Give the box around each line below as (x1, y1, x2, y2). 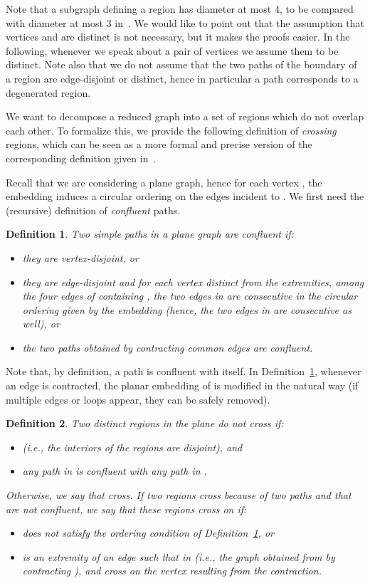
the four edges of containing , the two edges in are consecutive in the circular (22, 288, 358, 303)
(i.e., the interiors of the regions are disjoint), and (22, 439, 243, 454)
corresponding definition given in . (6, 150, 157, 165)
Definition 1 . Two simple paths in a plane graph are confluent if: (6, 226, 294, 241)
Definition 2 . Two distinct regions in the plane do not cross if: (6, 416, 284, 431)
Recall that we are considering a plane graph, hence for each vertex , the (6, 174, 322, 189)
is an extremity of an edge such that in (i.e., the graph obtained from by (22, 549, 335, 564)
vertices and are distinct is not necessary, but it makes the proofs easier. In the (6, 29, 350, 44)
